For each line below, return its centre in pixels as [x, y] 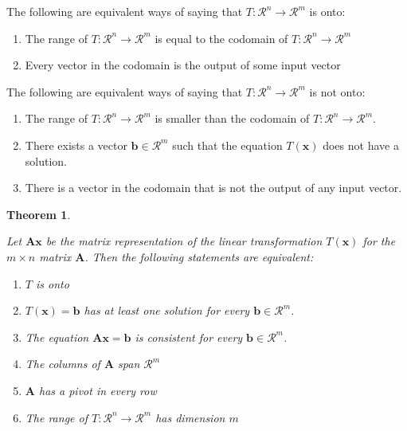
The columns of [63, 364]
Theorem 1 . [39, 214]
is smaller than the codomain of [232, 118]
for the [379, 241]
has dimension [190, 417]
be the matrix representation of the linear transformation [184, 241]
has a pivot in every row [98, 390]
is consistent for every [189, 337]
